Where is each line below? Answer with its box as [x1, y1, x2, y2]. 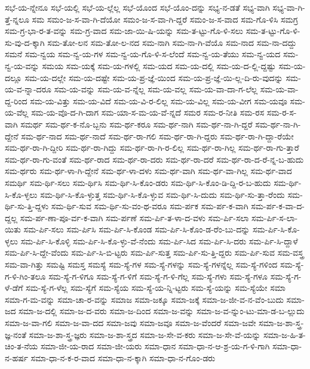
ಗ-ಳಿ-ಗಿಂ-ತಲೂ [5, 269, 46, 282]
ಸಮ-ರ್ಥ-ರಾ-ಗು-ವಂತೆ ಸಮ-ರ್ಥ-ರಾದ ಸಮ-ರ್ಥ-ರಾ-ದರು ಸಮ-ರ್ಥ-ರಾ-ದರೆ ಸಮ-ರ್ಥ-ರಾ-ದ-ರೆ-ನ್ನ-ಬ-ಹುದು [5, 153, 304, 165]
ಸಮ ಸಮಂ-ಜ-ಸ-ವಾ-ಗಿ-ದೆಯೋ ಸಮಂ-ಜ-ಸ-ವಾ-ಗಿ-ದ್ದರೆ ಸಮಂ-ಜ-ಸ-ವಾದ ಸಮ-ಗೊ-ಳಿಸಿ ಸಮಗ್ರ [32, 13, 299, 25]
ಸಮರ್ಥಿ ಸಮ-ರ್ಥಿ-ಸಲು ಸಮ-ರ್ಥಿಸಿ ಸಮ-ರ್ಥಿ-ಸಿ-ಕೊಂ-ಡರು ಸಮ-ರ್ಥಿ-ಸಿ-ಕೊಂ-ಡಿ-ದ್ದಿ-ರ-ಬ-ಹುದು [5, 176, 271, 188]
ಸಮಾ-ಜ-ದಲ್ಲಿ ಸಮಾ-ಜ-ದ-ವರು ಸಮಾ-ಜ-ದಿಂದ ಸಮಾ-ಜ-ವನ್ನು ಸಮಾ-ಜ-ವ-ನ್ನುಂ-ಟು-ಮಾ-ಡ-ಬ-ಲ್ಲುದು [19, 305, 305, 317]
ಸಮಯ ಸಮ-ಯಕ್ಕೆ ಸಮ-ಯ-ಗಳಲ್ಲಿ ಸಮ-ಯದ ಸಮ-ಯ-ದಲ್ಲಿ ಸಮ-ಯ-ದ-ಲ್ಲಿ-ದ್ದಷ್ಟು [42, 59, 276, 72]
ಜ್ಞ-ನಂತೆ [5, 328, 26, 340]
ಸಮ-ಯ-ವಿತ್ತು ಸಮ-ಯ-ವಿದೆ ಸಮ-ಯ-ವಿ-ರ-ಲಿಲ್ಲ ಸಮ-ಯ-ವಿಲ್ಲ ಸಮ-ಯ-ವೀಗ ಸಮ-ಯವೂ [30, 94, 287, 107]
